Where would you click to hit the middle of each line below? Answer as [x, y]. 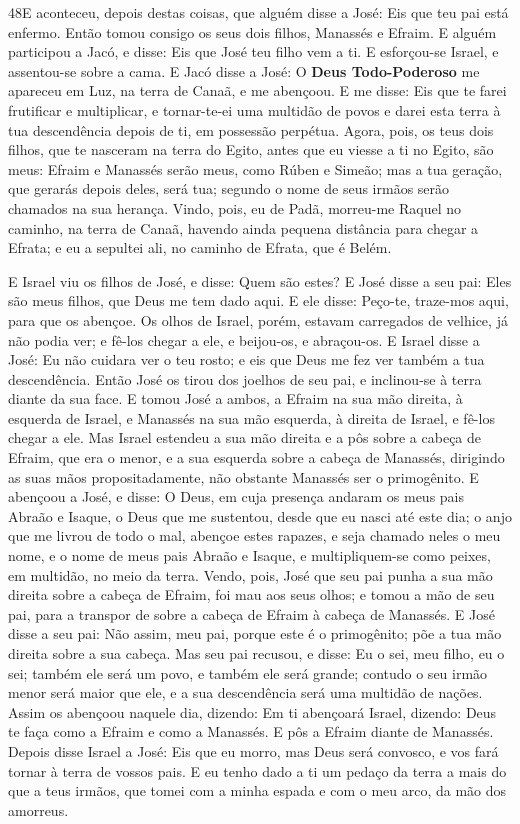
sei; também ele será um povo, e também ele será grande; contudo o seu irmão [248, 672]
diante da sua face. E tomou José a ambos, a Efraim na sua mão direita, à [235, 398]
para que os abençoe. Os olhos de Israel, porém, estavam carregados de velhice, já [258, 319]
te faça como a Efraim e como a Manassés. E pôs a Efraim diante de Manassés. [251, 731]
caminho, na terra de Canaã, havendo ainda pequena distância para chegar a [243, 227]
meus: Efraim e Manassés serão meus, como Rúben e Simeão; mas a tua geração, [255, 168]
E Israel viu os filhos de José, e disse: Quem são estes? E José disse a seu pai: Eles [260, 280]
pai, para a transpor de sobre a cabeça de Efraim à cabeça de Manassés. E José [251, 613]
